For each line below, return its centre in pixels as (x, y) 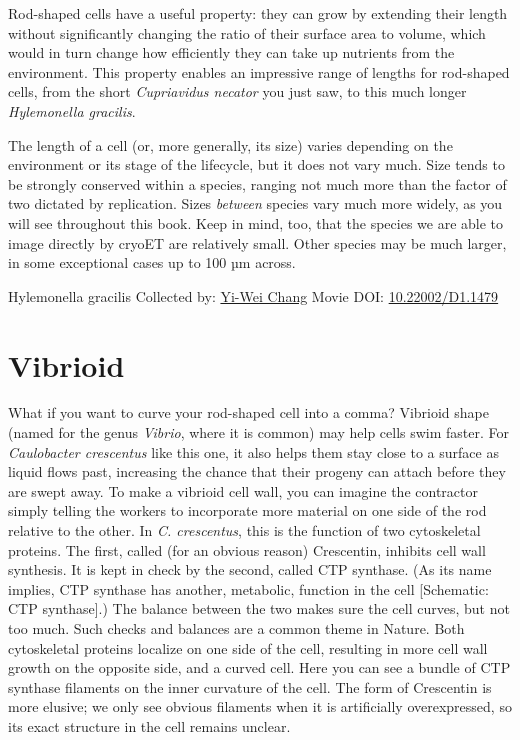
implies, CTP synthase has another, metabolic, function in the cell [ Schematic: (248, 588)
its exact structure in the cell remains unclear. (149, 725)
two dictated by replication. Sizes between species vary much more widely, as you (255, 203)
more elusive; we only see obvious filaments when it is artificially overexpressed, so (260, 706)
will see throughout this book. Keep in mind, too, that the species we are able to (256, 222)
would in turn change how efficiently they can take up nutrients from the (231, 52)
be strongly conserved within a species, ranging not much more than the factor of (257, 183)
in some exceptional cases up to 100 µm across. (152, 262)
